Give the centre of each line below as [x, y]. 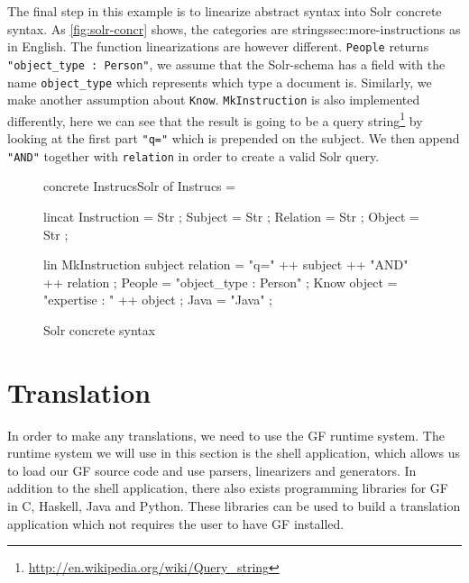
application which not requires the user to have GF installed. [176, 523]
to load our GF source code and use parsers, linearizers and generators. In [212, 470]
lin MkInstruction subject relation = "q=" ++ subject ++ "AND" [226, 264]
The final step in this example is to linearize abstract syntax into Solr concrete [225, 11]
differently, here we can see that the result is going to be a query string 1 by [215, 119]
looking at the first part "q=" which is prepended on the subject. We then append [234, 138]
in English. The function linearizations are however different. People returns [218, 46]
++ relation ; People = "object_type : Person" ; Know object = [221, 282]
